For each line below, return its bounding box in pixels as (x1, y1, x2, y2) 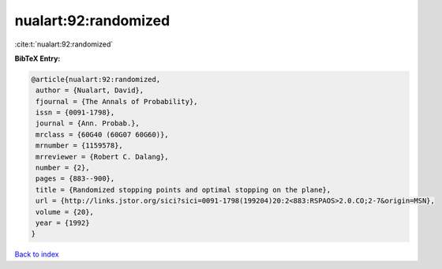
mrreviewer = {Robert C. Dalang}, (36, 152, 169, 161)
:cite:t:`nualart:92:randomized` (14, 39, 114, 49)
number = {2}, (36, 163, 90, 173)
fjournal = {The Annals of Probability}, (36, 97, 198, 106)
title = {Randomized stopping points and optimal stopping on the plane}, (36, 185, 331, 194)
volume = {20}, (36, 207, 95, 216)
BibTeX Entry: (14, 54, 61, 63)
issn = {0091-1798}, (36, 108, 115, 118)
